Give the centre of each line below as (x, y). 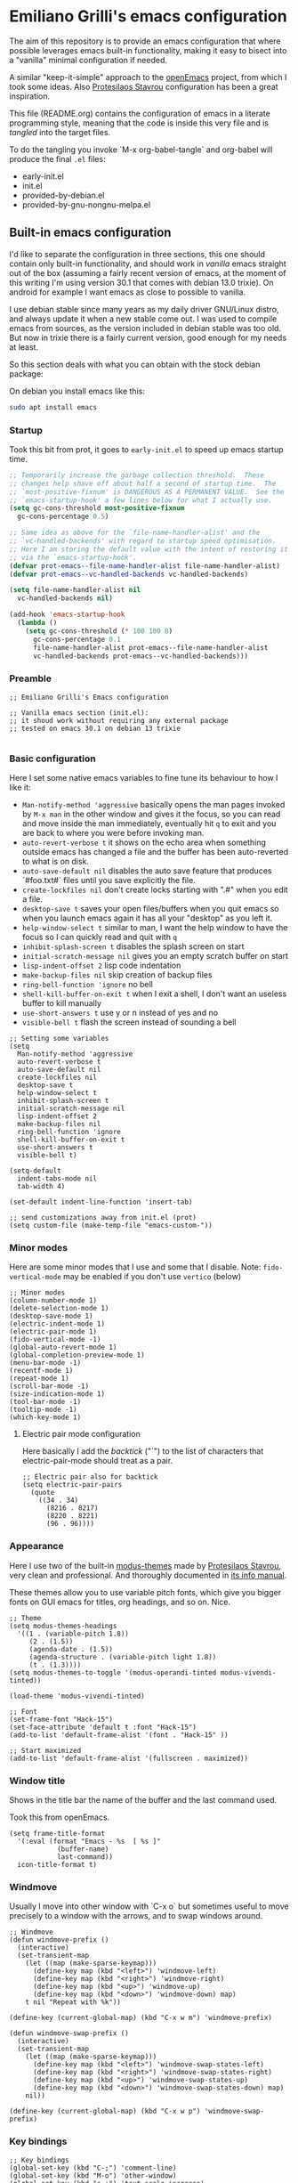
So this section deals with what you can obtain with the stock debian (135, 364)
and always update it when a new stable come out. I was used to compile (143, 319)
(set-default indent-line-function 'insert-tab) (101, 1202)
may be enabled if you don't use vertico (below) (153, 1277)
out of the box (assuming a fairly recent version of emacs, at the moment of (148, 272)
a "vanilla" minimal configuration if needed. (88, 60)
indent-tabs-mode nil (57, 1179)
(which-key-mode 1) (45, 1417)
